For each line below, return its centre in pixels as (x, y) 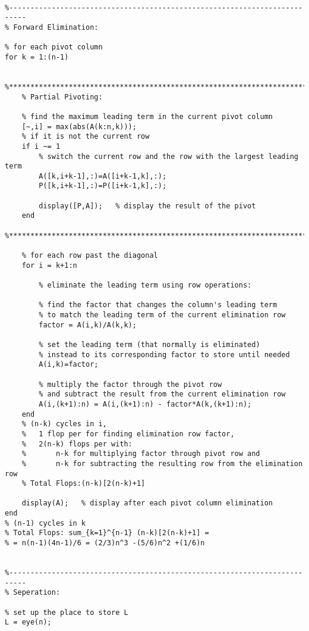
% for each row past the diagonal (90, 256)
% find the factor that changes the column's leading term (158, 305)
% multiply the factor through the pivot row (130, 384)
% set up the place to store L (67, 612)
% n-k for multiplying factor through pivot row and (141, 454)
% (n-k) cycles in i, (64, 424)
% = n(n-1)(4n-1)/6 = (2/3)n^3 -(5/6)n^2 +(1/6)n (105, 543)
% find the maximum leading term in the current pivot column (147, 116)
